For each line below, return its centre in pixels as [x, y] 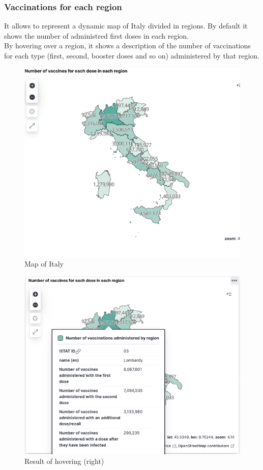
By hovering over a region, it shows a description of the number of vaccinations [127, 46]
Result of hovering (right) [64, 461]
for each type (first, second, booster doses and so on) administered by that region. [132, 55]
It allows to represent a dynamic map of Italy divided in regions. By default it [126, 26]
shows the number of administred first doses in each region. [97, 35]
